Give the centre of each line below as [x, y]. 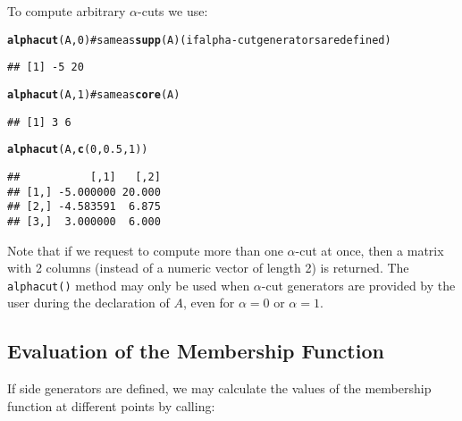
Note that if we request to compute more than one [145, 250]
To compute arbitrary [67, 11]
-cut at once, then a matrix [370, 250]
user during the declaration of [88, 303]
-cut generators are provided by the [358, 285]
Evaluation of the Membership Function [196, 351]
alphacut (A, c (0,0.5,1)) [78, 150]
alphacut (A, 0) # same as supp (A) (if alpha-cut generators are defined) [199, 40]
